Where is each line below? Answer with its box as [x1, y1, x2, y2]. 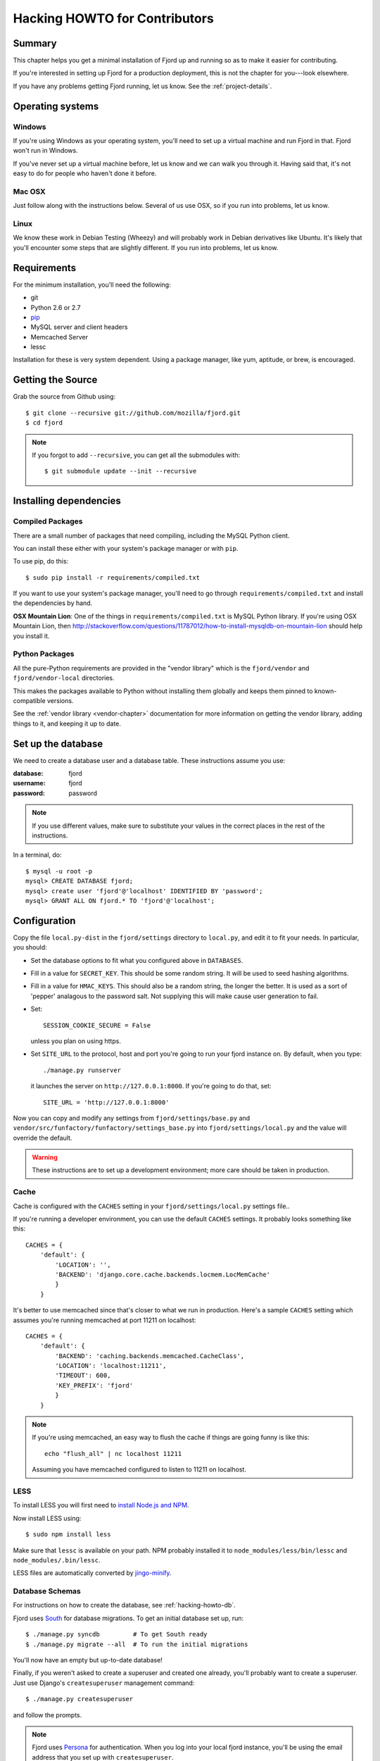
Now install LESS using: [13, 1514, 82, 1522]
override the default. [13, 1133, 72, 1142]
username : [13, 779, 46, 788]
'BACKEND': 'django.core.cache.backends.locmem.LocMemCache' [55, 1270, 271, 1278]
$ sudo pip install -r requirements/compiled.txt [25, 573, 201, 581]
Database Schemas [13, 1586, 81, 1596]
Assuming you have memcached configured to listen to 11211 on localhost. [32, 1465, 246, 1474]
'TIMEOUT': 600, [55, 1371, 111, 1380]
